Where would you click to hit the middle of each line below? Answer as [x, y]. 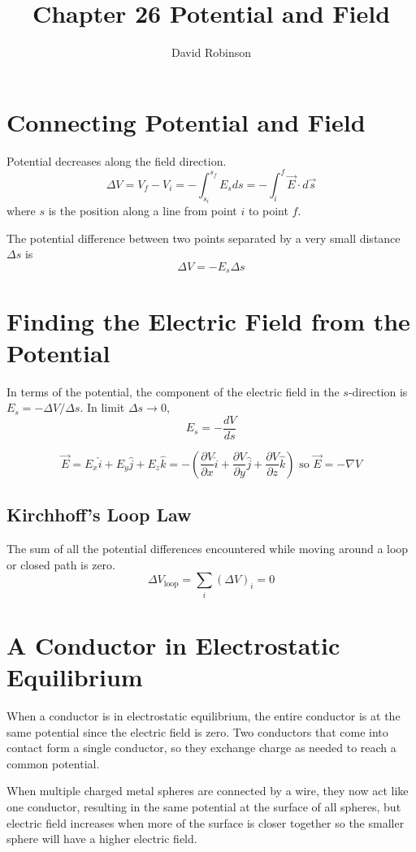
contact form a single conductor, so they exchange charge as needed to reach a [201, 748]
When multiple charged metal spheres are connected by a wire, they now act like [208, 791]
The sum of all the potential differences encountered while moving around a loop [208, 549]
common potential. [53, 763]
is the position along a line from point [143, 211]
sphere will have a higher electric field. [102, 839]
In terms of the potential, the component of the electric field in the [173, 391]
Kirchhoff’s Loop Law [99, 515]
